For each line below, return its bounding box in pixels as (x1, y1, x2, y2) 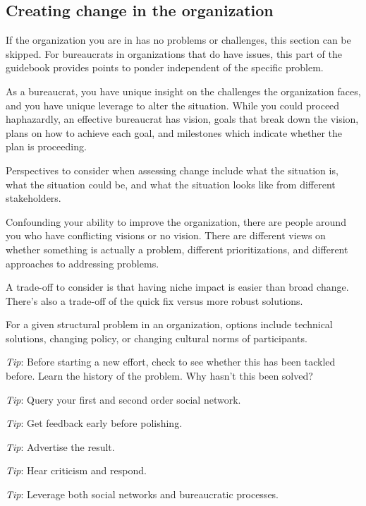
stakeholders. (6, 191, 61, 205)
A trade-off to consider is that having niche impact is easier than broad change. (6, 279, 349, 294)
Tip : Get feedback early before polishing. (6, 416, 183, 430)
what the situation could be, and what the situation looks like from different (6, 176, 336, 191)
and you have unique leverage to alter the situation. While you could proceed (6, 97, 340, 112)
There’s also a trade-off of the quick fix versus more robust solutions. (6, 293, 303, 308)
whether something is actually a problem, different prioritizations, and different (6, 241, 348, 256)
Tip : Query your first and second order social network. (6, 392, 241, 406)
